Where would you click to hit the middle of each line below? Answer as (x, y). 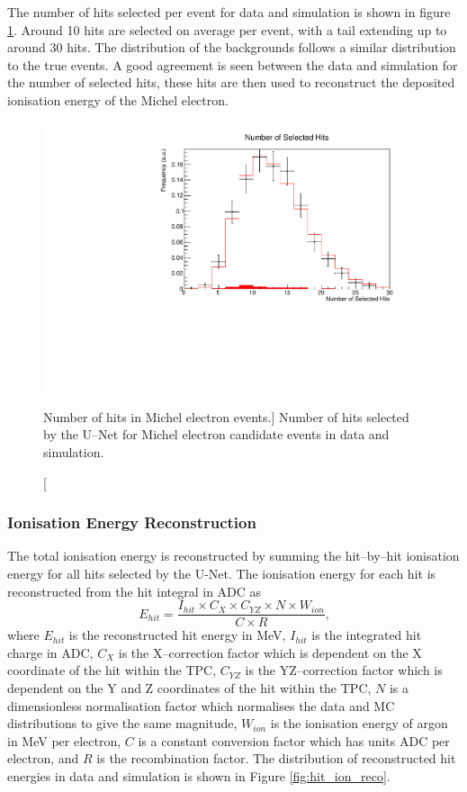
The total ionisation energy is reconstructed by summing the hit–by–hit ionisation (233, 556)
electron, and (43, 758)
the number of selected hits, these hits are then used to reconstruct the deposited (231, 82)
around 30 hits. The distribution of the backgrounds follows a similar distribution (232, 47)
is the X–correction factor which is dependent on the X (270, 652)
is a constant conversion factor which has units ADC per (294, 740)
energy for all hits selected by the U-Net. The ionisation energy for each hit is (222, 573)
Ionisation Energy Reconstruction (132, 522)
